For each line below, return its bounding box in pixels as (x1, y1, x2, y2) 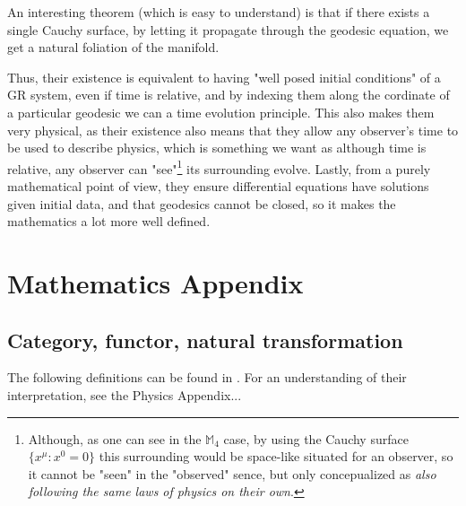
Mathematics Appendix (7, 264, 304, 301)
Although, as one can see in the (28, 429, 202, 448)
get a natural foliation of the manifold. (7, 38, 220, 57)
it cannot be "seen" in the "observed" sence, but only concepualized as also (28, 464, 436, 483)
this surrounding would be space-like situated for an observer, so (99, 447, 453, 466)
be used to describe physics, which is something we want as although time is (7, 138, 427, 157)
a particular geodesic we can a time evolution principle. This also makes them (7, 102, 435, 121)
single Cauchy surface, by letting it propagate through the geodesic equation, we (7, 20, 449, 39)
